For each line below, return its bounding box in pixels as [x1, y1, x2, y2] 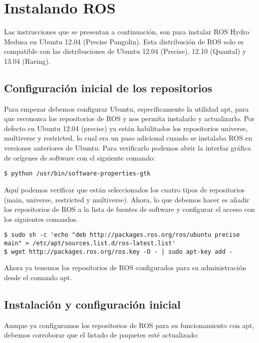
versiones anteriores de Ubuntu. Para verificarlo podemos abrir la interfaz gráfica [4, 143, 251, 153]
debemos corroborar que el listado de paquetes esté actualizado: [4, 330, 199, 340]
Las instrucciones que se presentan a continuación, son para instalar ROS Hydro [4, 26, 250, 37]
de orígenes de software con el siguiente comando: [4, 152, 155, 163]
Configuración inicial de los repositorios [4, 80, 213, 95]
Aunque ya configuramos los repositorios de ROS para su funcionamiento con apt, [4, 320, 255, 330]
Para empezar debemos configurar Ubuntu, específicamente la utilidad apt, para [4, 103, 249, 114]
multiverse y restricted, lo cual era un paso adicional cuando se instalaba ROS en [4, 133, 253, 143]
